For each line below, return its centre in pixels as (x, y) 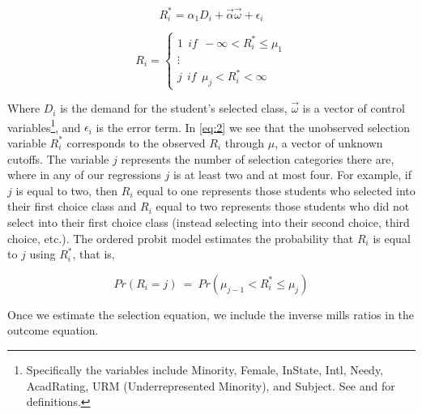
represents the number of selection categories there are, (258, 158)
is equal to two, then (67, 190)
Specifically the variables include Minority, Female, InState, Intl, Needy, (205, 369)
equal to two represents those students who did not (283, 206)
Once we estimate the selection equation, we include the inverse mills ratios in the (211, 314)
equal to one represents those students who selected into (276, 190)
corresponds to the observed (136, 142)
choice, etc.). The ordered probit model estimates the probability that (181, 238)
